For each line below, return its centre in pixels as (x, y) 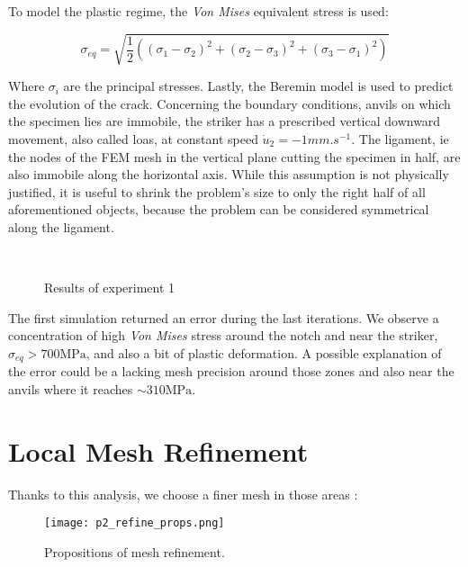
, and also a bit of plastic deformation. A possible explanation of (264, 352)
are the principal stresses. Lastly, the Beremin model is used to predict (258, 86)
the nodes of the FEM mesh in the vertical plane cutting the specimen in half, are (234, 156)
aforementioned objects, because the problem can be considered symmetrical (219, 209)
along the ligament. (61, 226)
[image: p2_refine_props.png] (135, 523)
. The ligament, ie (400, 138)
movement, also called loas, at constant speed (133, 138)
